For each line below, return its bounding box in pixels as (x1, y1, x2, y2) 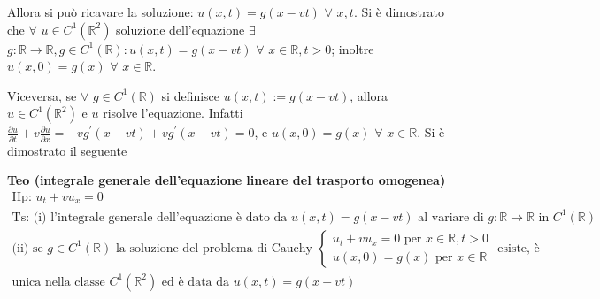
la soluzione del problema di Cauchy (115, 241, 312, 255)
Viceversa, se (7, 86, 77, 104)
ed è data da (161, 275, 230, 288)
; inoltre (331, 39, 374, 57)
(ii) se (12, 241, 43, 255)
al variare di (418, 211, 484, 224)
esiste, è (497, 241, 540, 255)
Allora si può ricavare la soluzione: (7, 3, 194, 20)
